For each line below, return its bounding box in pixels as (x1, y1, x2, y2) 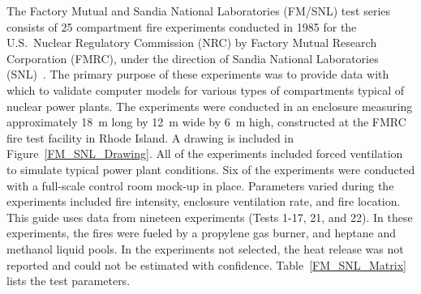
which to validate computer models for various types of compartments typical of (6, 81, 405, 98)
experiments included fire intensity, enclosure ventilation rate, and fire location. (6, 193, 401, 210)
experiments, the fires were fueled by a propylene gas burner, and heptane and (6, 224, 396, 241)
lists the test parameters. (6, 272, 131, 289)
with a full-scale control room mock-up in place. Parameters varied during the (6, 177, 394, 194)
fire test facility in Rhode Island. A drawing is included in (6, 129, 294, 146)
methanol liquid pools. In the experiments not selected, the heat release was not (6, 240, 404, 257)
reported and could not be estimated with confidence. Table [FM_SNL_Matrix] (6, 256, 406, 273)
